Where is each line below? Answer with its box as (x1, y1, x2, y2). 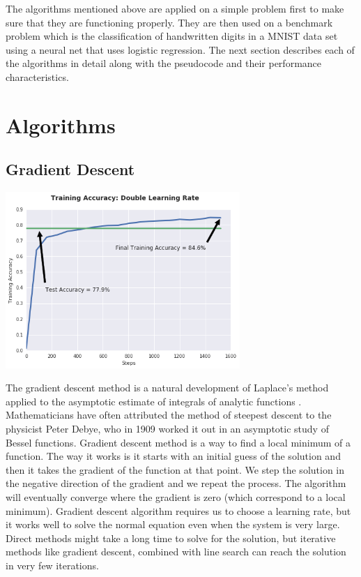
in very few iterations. (6, 557, 99, 572)
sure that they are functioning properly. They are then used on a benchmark (6, 15, 333, 29)
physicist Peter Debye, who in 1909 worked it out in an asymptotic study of (6, 421, 329, 435)
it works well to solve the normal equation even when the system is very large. (6, 517, 340, 532)
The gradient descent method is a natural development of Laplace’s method (6, 380, 329, 395)
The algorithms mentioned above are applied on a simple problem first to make (6, 1, 344, 15)
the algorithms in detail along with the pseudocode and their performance (6, 56, 322, 70)
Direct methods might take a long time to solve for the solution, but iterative (6, 530, 336, 545)
